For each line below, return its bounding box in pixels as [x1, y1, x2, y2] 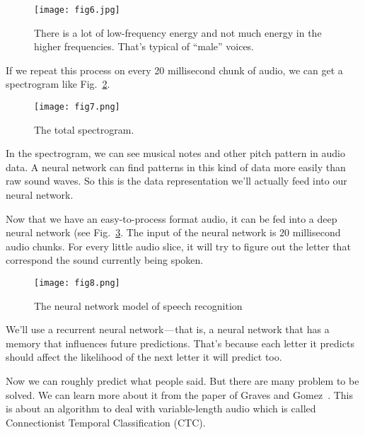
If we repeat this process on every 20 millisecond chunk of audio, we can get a [6, 62, 343, 77]
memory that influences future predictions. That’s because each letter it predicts [6, 335, 354, 350]
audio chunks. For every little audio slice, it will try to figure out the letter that [6, 238, 351, 253]
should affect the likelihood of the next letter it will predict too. [6, 349, 282, 364]
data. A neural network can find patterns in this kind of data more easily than [6, 159, 346, 174]
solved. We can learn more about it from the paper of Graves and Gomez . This [6, 387, 353, 402]
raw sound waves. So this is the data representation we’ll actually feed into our [6, 173, 347, 188]
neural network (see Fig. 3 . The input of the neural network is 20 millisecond [6, 225, 341, 240]
